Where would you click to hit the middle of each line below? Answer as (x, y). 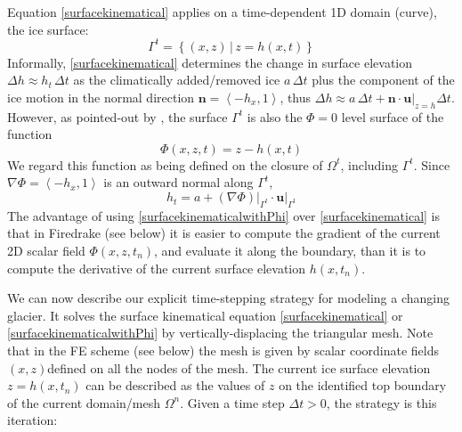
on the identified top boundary (363, 385)
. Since (432, 164)
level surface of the (393, 116)
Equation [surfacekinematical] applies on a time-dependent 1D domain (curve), (222, 12)
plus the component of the (383, 80)
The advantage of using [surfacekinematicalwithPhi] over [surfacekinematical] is (223, 215)
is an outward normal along (178, 182)
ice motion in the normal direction (101, 97)
